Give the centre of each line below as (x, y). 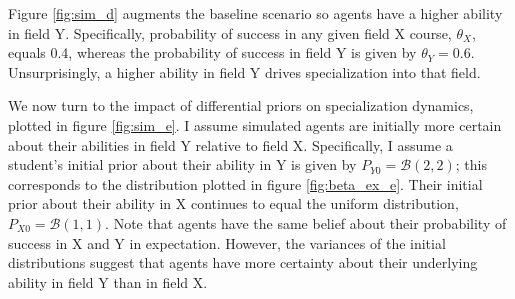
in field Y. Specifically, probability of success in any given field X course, (230, 32)
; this (471, 164)
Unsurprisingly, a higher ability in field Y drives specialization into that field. (244, 71)
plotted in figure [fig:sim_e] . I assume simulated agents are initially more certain (255, 124)
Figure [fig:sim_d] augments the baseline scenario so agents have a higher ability (255, 13)
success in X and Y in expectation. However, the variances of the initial (227, 242)
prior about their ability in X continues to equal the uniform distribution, (233, 203)
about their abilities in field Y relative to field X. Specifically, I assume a (230, 144)
